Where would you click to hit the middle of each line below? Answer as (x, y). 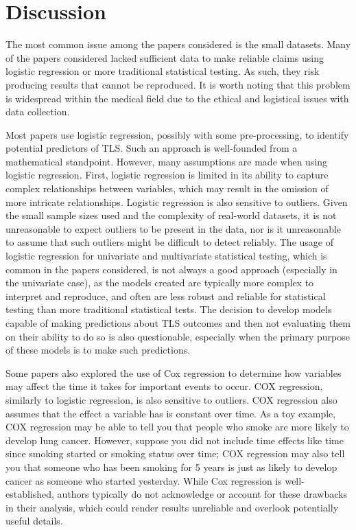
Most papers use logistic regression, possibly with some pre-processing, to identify (177, 134)
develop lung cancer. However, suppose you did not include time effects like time (175, 440)
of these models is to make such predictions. (98, 350)
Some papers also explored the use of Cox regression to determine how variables (174, 372)
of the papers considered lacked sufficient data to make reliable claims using (165, 57)
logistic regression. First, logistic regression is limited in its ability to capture (167, 175)
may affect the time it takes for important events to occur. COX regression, (164, 386)
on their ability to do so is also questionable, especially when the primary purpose (178, 336)
